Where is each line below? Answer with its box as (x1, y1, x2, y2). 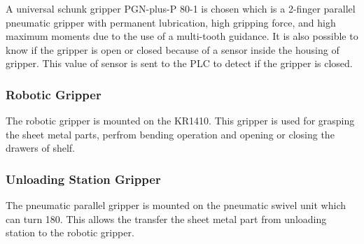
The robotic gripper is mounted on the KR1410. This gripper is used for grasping (6, 113, 355, 128)
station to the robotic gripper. (6, 225, 134, 240)
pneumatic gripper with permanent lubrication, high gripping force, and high (6, 15, 336, 29)
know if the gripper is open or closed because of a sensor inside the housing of (6, 42, 339, 57)
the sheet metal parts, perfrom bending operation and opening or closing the (6, 127, 335, 141)
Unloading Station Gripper (6, 170, 161, 187)
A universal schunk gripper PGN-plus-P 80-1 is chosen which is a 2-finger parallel (6, 1, 356, 15)
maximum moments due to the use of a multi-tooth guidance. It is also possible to (6, 29, 358, 43)
